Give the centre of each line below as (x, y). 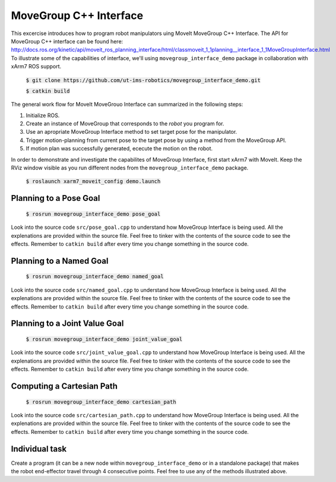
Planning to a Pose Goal (56, 198)
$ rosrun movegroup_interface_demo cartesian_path (101, 402)
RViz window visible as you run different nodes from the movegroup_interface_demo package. (130, 168)
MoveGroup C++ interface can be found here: (67, 41)
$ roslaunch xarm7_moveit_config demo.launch (93, 182)
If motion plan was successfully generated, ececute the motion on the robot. (119, 149)
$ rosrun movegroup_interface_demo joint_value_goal (104, 339)
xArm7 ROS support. (36, 67)
